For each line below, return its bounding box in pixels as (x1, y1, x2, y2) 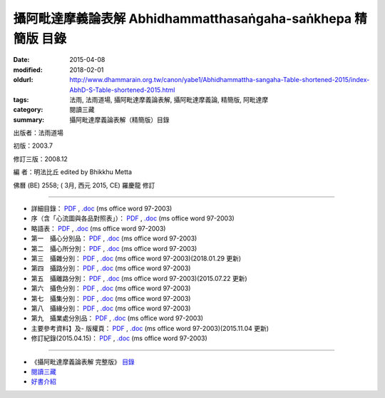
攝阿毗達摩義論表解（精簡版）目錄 (69, 115, 170, 124)
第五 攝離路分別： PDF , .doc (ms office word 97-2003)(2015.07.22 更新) (31, 274, 247, 282)
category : (13, 106, 43, 114)
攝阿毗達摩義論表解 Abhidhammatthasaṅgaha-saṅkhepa (13, 11, 352, 26)
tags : (13, 95, 29, 103)
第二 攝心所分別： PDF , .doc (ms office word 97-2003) (31, 244, 197, 252)
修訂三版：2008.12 (13, 154, 68, 163)
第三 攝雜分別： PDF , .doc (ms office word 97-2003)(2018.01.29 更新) (31, 254, 242, 262)
